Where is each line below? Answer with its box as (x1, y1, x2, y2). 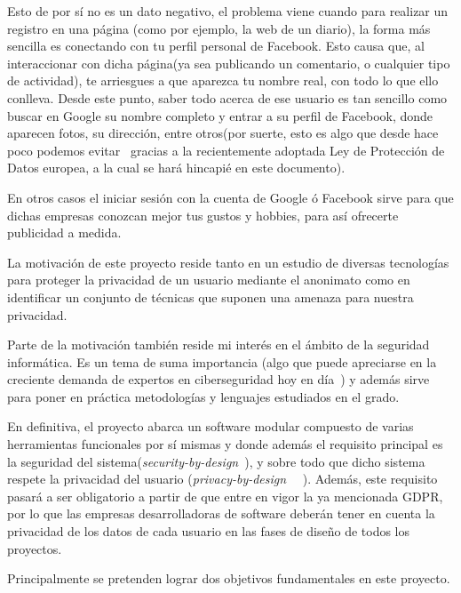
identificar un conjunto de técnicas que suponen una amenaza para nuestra (7, 287, 414, 306)
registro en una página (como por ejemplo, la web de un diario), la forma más (7, 19, 431, 37)
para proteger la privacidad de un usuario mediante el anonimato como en (7, 270, 410, 289)
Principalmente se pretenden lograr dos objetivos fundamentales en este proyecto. (7, 569, 450, 588)
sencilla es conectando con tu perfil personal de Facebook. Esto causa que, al (7, 36, 425, 55)
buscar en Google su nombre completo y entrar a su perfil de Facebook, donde (7, 106, 433, 124)
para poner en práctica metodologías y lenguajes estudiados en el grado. (7, 387, 400, 405)
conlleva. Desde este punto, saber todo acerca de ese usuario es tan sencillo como (7, 88, 448, 107)
